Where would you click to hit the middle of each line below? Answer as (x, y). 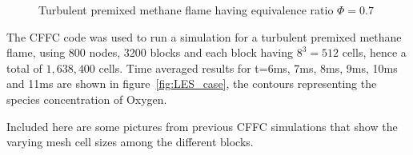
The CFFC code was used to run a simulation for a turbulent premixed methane (204, 36)
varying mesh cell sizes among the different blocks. (130, 142)
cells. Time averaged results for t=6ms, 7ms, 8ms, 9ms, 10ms (248, 68)
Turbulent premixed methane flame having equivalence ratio (186, 10)
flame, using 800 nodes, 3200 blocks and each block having (150, 52)
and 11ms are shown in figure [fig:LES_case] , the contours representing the (192, 83)
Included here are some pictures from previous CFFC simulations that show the (202, 126)
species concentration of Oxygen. (87, 99)
